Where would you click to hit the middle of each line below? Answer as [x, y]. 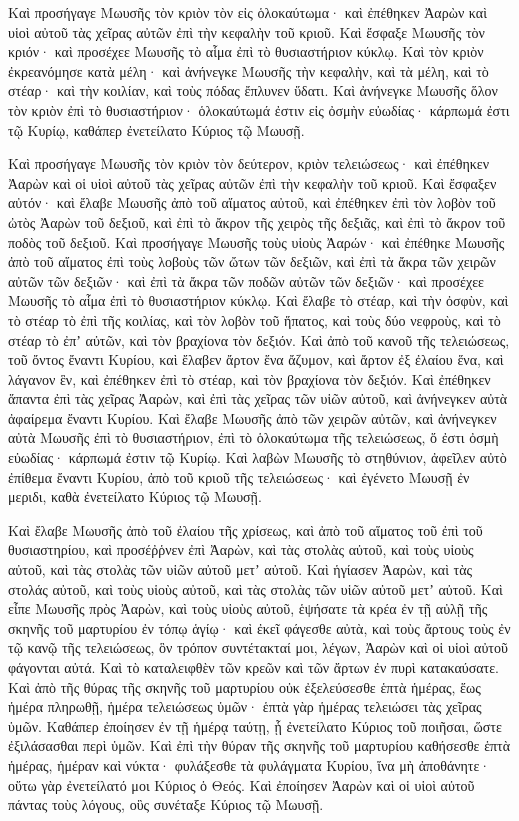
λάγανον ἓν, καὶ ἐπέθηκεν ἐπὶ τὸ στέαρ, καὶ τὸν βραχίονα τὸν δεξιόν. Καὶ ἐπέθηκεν [249, 378]
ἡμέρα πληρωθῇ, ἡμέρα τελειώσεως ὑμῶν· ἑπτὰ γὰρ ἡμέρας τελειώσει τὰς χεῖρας [245, 706]
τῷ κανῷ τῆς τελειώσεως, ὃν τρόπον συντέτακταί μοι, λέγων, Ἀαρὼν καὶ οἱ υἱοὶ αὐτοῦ [258, 647]
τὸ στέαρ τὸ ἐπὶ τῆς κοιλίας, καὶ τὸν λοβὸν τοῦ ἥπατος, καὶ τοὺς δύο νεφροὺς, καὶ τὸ [254, 319]
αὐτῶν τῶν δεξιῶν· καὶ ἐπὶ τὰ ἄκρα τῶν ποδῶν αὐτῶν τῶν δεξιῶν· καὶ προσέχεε [246, 280]
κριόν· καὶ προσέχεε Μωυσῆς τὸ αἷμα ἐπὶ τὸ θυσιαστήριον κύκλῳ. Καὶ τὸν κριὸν [246, 51]
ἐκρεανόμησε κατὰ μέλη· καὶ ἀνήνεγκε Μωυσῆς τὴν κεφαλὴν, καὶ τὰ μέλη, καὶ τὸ [248, 70]
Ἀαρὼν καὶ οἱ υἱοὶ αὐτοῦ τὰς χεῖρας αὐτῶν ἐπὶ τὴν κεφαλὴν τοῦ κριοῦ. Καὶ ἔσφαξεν [252, 182]
